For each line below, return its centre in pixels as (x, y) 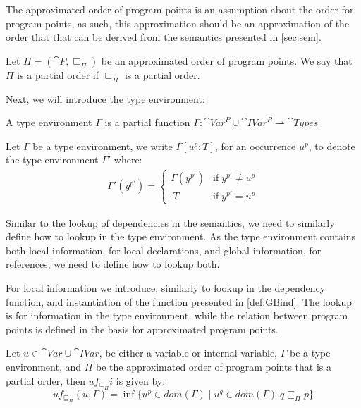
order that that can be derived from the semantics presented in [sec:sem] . (164, 37)
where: (128, 160)
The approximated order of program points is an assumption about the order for (180, 9)
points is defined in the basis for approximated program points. (142, 329)
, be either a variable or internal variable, (188, 353)
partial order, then (45, 380)
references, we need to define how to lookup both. (113, 264)
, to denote (332, 146)
